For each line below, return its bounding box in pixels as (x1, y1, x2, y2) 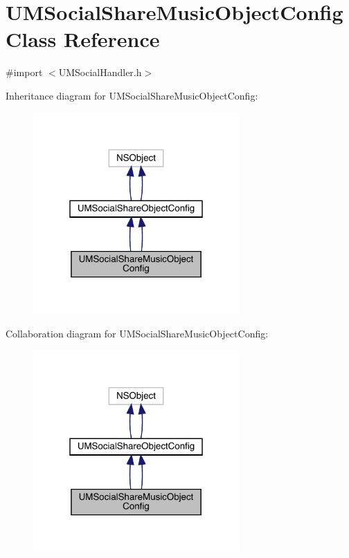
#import (6, 65, 43, 80)
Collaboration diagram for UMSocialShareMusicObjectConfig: (6, 326, 269, 341)
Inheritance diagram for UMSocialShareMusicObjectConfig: (6, 88, 258, 102)
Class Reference (6, 25, 160, 53)
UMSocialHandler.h (58, 65, 142, 80)
